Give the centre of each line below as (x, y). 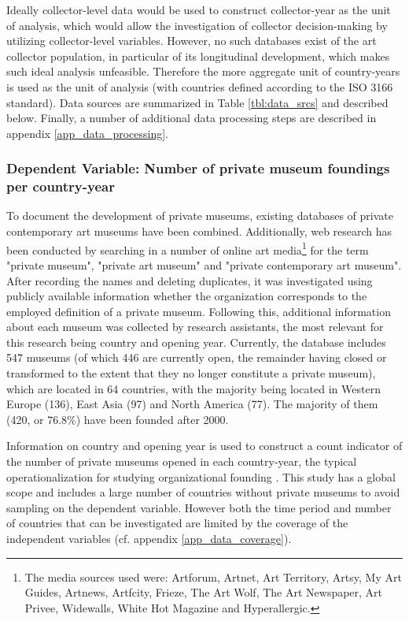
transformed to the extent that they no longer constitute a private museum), (191, 373)
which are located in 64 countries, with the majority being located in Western (193, 388)
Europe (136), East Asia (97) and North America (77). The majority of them (192, 404)
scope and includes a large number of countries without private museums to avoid (203, 492)
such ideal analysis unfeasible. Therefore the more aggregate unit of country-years (203, 71)
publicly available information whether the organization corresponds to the (187, 296)
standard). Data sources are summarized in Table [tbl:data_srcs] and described (197, 102)
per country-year (61, 186)
